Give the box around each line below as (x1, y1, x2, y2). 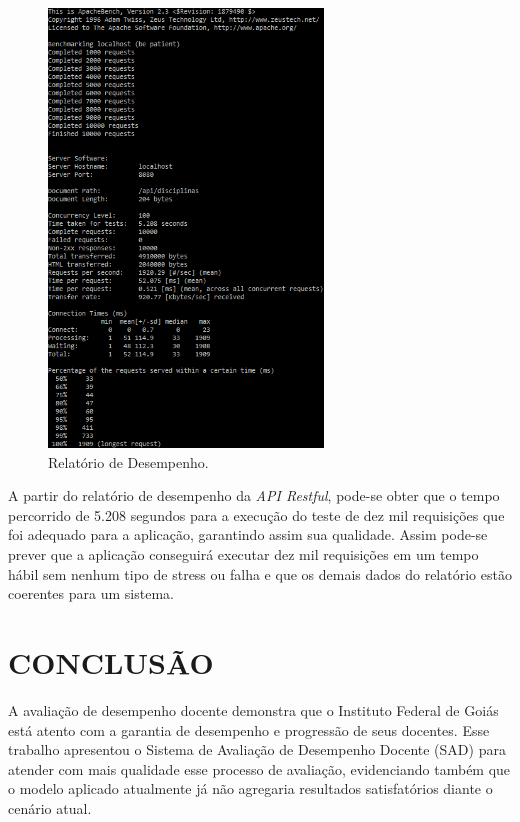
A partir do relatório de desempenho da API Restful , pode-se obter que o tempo (8, 485, 500, 506)
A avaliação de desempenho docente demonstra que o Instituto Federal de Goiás (8, 699, 499, 720)
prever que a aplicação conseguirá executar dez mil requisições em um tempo (8, 544, 479, 565)
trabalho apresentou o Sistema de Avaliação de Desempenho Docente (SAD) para (8, 739, 506, 760)
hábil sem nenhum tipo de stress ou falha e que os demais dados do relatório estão (8, 563, 512, 584)
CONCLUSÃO (8, 642, 214, 682)
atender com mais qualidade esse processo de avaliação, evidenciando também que (8, 758, 511, 779)
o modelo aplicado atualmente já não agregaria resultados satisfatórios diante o (8, 778, 493, 799)
